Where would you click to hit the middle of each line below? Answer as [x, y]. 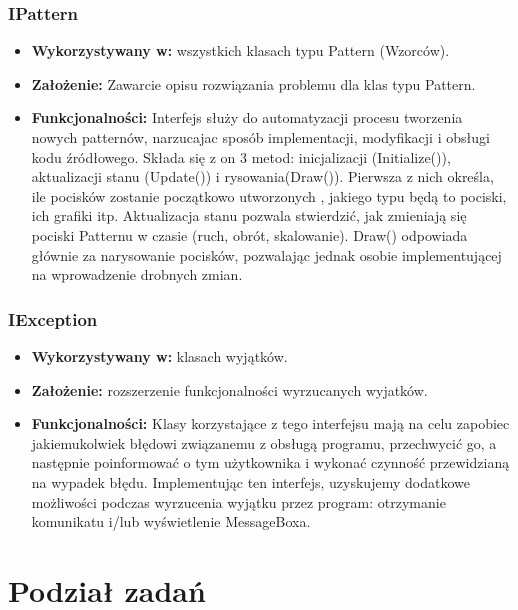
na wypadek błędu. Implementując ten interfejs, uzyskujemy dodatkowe [250, 481]
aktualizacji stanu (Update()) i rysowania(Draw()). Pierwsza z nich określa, [262, 176]
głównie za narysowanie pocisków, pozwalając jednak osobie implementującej [266, 254]
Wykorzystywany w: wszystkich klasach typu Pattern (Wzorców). [240, 50]
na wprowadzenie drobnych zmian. [137, 274]
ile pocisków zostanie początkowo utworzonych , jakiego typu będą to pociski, [269, 195]
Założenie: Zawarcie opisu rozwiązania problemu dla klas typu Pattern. [253, 83]
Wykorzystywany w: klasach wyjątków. [159, 355]
